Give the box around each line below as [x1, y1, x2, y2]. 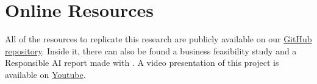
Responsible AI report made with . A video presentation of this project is [5, 56, 279, 69]
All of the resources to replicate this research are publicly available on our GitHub [5, 33, 312, 45]
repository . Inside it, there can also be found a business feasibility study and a [5, 44, 297, 57]
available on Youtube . [5, 68, 86, 80]
